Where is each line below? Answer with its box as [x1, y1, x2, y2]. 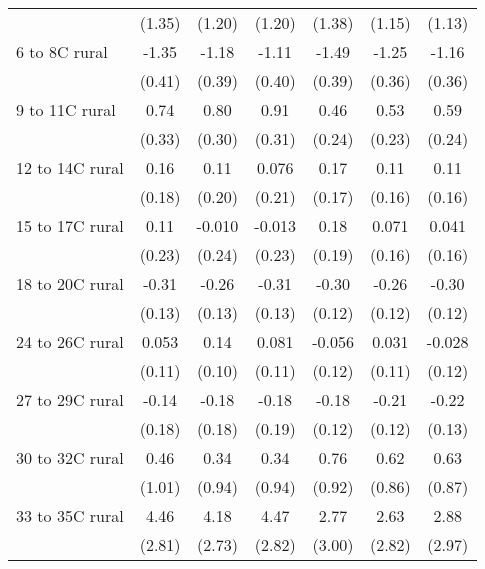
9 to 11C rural [16, 98, 116, 121]
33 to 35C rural [16, 504, 124, 527]
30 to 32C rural [16, 446, 124, 469]
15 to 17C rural [16, 214, 124, 237]
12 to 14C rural [16, 156, 124, 179]
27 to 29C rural [16, 388, 124, 411]
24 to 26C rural [16, 330, 124, 353]
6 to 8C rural [16, 40, 108, 63]
